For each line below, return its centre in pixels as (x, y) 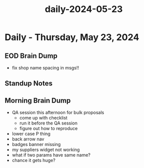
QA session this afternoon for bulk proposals (58, 112)
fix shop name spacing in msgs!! (45, 68)
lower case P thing (31, 134)
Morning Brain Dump (38, 100)
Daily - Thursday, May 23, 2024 (72, 37)
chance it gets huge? (34, 160)
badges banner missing (36, 144)
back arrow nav (28, 139)
